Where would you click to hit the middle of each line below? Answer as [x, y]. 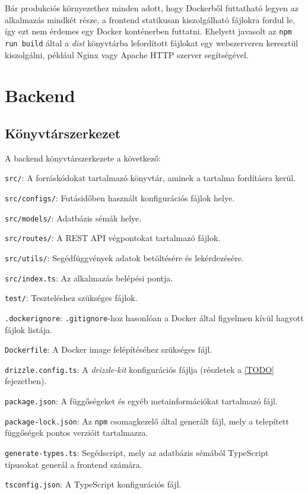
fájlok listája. [29, 329]
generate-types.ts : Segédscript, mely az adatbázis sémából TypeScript [137, 452]
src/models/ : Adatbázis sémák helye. [73, 218]
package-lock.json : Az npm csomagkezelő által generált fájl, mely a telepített [147, 421]
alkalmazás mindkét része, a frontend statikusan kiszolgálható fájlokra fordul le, [150, 19]
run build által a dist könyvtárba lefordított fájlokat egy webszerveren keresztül [152, 42]
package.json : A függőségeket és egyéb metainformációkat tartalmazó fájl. [141, 401]
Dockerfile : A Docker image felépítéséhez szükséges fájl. [109, 349]
